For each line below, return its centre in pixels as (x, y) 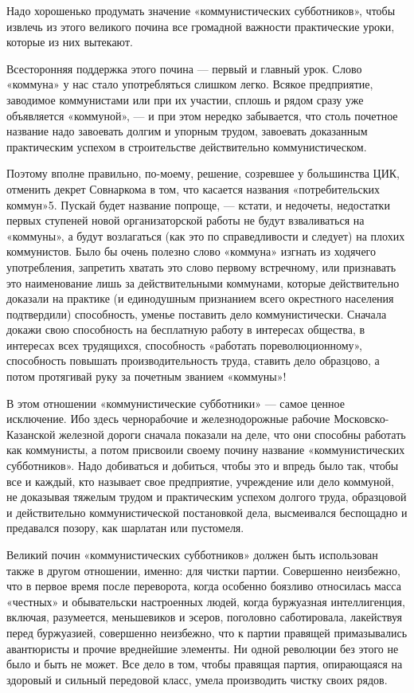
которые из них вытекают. (70, 42)
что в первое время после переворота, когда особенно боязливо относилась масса (204, 586)
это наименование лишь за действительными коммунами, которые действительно (203, 282)
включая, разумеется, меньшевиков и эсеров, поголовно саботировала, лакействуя (204, 617)
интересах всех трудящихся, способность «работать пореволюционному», (185, 345)
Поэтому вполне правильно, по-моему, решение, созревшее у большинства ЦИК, (203, 173)
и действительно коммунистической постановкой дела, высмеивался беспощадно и (207, 512)
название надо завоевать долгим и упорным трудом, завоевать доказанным (187, 131)
